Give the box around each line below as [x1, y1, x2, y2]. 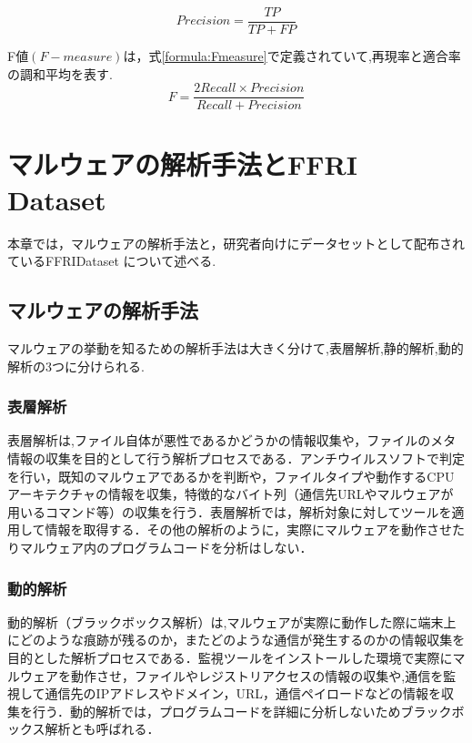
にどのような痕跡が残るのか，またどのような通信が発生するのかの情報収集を [7, 630, 466, 649]
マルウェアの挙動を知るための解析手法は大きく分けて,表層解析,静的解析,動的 [7, 339, 464, 358]
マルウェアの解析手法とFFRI [7, 145, 357, 182]
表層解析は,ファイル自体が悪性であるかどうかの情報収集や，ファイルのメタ [7, 431, 457, 450]
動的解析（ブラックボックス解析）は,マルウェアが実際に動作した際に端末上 [7, 612, 457, 631]
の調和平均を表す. [7, 64, 113, 83]
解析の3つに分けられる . [7, 356, 145, 375]
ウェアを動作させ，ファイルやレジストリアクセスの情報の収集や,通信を [19, 666, 444, 685]
